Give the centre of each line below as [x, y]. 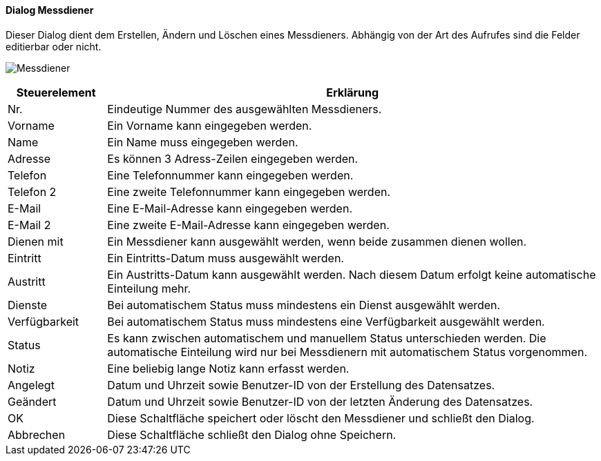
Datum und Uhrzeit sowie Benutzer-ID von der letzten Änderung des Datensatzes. [320, 401]
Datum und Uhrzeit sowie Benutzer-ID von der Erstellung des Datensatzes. [301, 385]
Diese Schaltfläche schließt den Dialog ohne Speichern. [252, 434]
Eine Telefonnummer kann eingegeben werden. [230, 175]
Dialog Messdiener [50, 10]
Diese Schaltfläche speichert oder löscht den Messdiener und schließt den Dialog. [321, 418]
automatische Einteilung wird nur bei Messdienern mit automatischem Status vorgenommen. [347, 352]
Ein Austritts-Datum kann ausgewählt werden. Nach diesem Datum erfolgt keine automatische [352, 274]
